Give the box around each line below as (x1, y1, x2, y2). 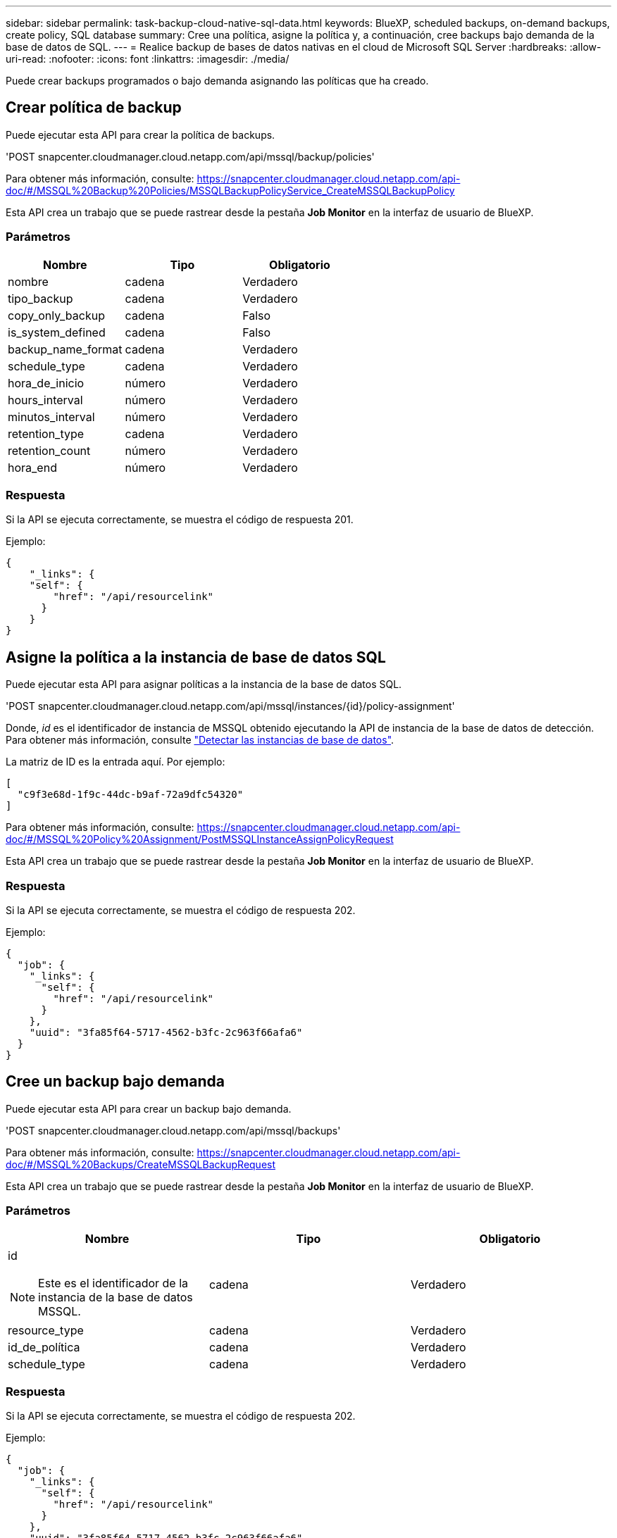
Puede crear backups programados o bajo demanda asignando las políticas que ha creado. (6, 75, 429, 87)
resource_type (8, 1323, 84, 1337)
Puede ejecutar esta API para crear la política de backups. (6, 128, 275, 141)
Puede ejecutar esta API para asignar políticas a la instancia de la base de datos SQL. (6, 678, 402, 691)
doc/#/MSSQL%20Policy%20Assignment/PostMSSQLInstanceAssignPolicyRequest (6, 833, 394, 846)
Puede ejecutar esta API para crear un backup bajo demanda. (6, 1102, 292, 1115)
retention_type (8, 426, 85, 441)
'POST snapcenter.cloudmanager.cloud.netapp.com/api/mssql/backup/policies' (6, 150, 375, 163)
